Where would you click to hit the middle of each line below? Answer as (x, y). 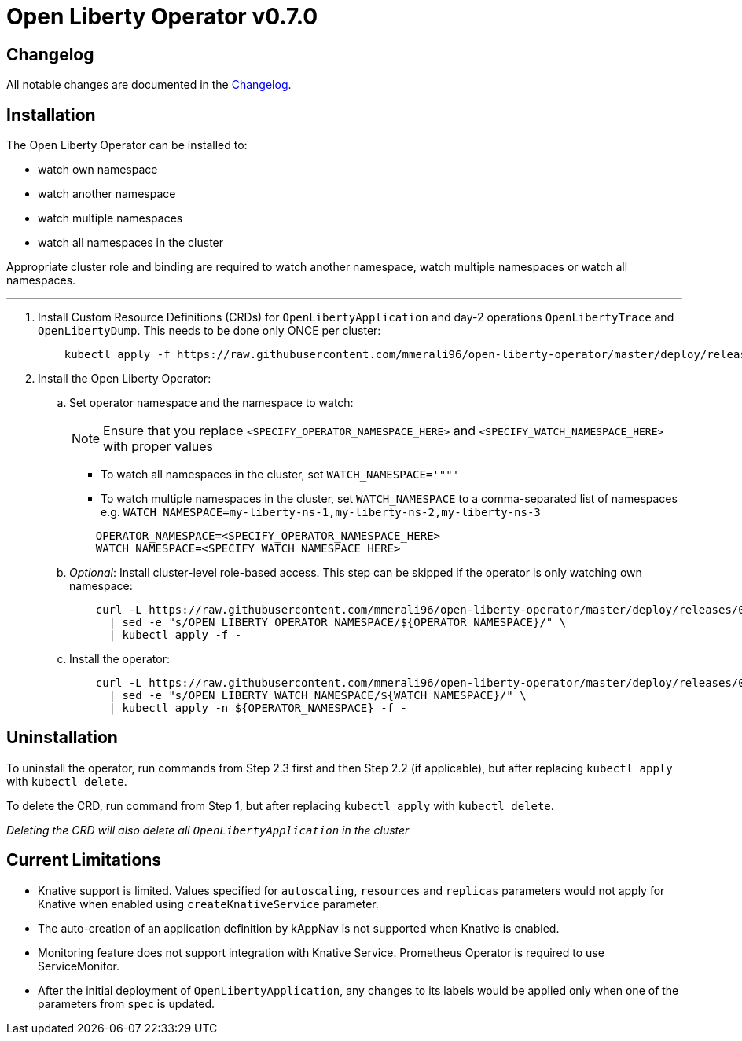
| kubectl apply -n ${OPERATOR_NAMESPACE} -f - (258, 708)
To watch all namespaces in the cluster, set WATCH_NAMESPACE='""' (280, 475)
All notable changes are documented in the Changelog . (149, 85)
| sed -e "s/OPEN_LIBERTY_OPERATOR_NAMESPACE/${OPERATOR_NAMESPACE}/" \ (338, 623)
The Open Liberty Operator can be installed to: (127, 145)
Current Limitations (84, 860)
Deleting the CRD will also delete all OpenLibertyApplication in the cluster (208, 830)
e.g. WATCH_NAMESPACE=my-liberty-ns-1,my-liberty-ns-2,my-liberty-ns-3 (321, 512)
